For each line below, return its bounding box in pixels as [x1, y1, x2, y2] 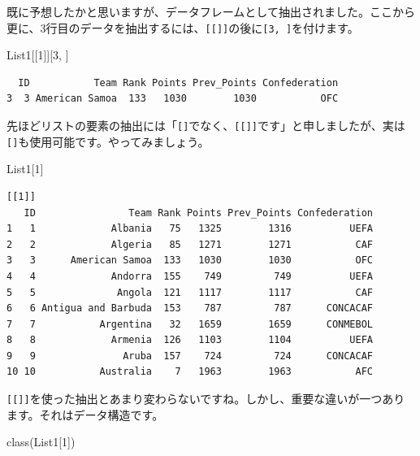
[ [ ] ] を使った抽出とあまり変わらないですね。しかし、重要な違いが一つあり [6, 390, 405, 407]
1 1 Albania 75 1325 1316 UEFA [6, 223, 374, 235]
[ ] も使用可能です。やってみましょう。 [6, 132, 210, 150]
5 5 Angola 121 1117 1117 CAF [6, 286, 374, 298]
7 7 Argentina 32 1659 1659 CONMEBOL [6, 318, 374, 330]
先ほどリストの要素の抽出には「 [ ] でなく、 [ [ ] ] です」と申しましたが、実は [6, 117, 405, 134]
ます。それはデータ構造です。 [6, 406, 164, 423]
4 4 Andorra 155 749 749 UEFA [6, 270, 374, 282]
